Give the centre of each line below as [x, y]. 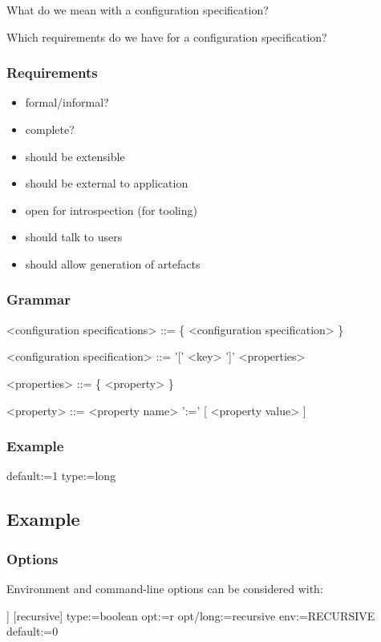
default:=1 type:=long [61, 476]
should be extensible [75, 156]
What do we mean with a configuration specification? [138, 10]
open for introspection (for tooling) [111, 210]
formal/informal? [67, 102]
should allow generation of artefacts [113, 263]
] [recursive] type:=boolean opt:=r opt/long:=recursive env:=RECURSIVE [191, 615]
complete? [50, 129]
